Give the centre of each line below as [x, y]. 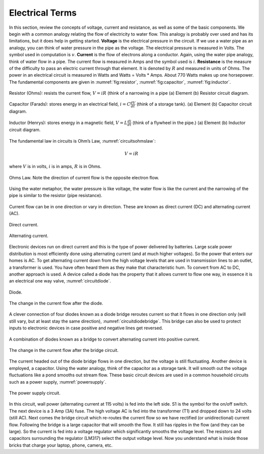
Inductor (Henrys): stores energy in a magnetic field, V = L [68, 123]
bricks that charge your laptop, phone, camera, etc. [61, 445]
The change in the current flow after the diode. [56, 303]
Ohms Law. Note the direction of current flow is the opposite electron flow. [84, 177]
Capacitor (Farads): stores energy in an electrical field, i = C [70, 104]
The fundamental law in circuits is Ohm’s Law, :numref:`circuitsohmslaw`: [82, 141]
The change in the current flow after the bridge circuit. [64, 350]
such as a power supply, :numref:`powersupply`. [58, 382]
